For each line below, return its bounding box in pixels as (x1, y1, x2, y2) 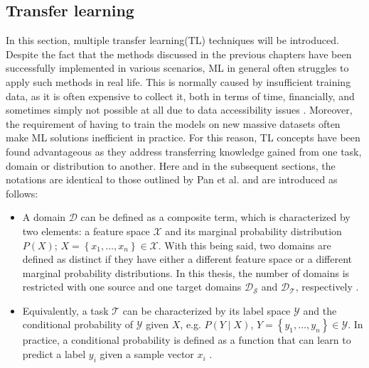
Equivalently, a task (22, 303, 109, 318)
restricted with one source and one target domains (22, 279, 242, 294)
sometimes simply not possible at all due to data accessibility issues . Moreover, (6, 102, 353, 117)
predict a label (22, 347, 86, 362)
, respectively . (295, 279, 359, 294)
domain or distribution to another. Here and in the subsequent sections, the (6, 158, 336, 173)
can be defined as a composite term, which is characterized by (80, 210, 351, 224)
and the (303, 303, 337, 318)
